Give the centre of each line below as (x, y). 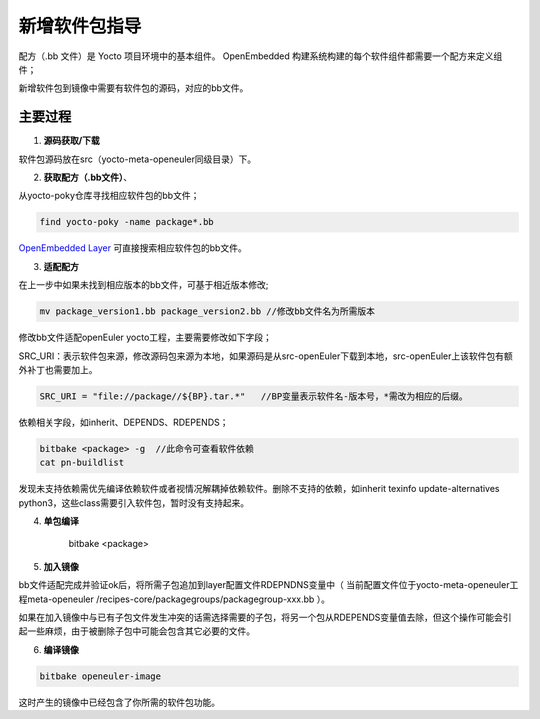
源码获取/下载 (71, 141)
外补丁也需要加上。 (58, 369)
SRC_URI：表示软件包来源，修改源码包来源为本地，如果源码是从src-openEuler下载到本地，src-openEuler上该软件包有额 (266, 356)
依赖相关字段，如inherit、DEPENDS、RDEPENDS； (123, 422)
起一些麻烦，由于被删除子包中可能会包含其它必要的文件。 (136, 631)
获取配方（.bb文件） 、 (88, 177)
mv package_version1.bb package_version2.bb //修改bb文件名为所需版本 (207, 311)
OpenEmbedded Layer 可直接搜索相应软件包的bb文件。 (132, 248)
